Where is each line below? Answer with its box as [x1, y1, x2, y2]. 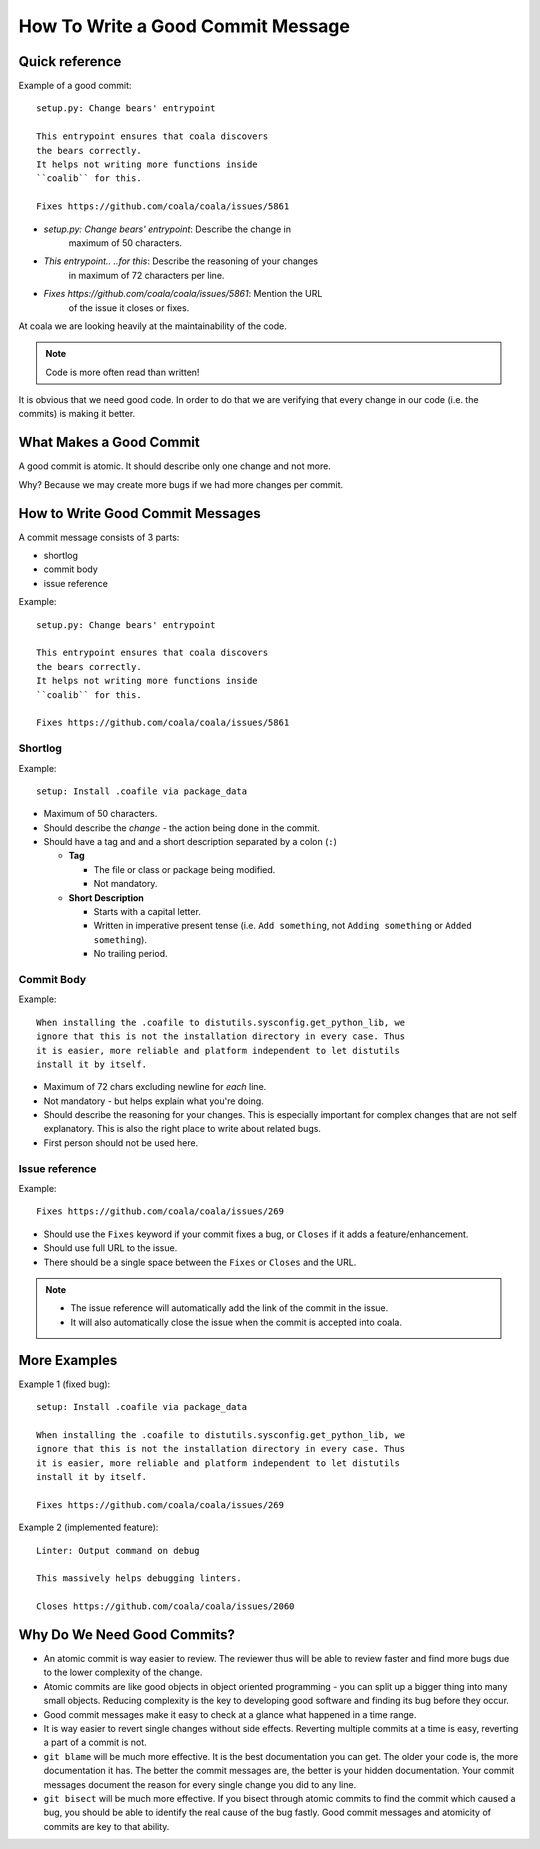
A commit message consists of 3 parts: [18, 531, 180, 543]
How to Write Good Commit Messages [18, 505, 261, 522]
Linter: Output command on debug [36, 1545, 200, 1556]
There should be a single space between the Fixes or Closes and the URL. [43, 1256, 357, 1268]
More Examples [18, 1351, 118, 1369]
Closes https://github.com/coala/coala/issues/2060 [36, 1601, 295, 1612]
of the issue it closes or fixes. [68, 301, 190, 314]
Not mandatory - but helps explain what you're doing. [43, 1095, 264, 1107]
